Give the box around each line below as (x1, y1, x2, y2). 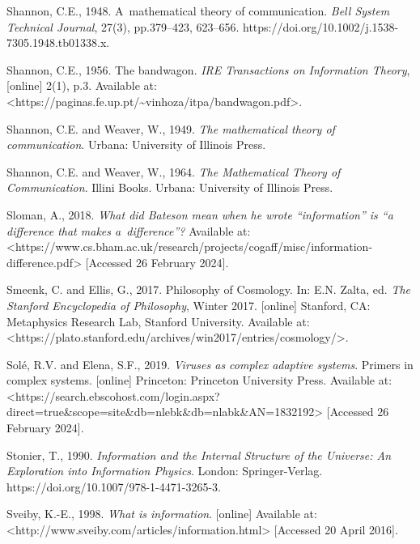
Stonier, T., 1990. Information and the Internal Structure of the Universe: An (6, 446, 392, 463)
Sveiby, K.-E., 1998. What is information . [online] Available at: (6, 505, 317, 522)
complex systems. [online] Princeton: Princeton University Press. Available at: (6, 372, 392, 389)
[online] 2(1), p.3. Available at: (6, 77, 157, 94)
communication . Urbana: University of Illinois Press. (6, 136, 266, 153)
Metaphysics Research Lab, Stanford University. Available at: (6, 312, 310, 329)
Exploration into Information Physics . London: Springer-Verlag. (6, 462, 323, 479)
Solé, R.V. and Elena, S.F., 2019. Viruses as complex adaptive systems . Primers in (6, 355, 414, 372)
